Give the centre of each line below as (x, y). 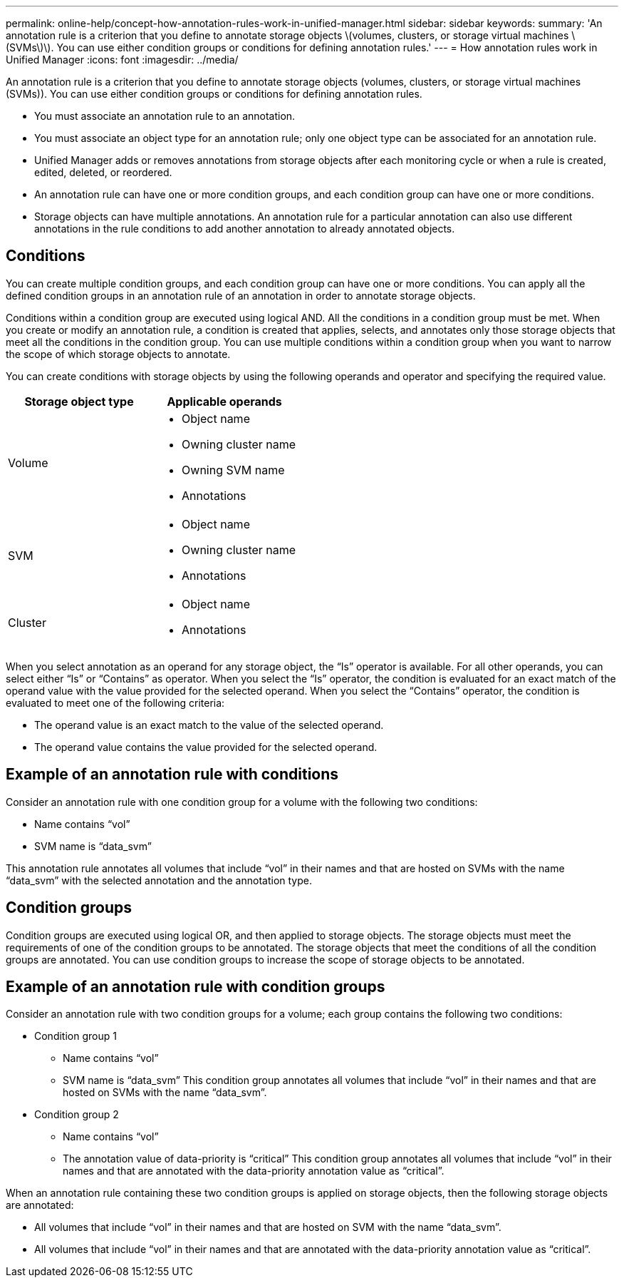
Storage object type (79, 401)
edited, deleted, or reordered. (103, 172)
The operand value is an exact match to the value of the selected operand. (209, 725)
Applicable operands (224, 401)
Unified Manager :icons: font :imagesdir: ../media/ (122, 60)
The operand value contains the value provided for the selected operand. (206, 747)
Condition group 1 (76, 1036)
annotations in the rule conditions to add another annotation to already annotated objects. (245, 229)
